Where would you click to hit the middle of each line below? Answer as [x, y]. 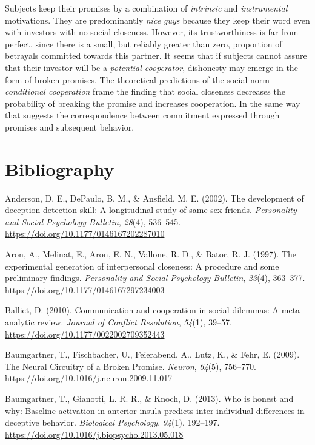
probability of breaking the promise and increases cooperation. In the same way [153, 103]
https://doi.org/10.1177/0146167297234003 [85, 289]
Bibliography [60, 168]
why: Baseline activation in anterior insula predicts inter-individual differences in [155, 410]
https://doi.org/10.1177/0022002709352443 [85, 334]
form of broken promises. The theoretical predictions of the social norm [137, 79]
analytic [20, 322]
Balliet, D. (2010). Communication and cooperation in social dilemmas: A [142, 310]
